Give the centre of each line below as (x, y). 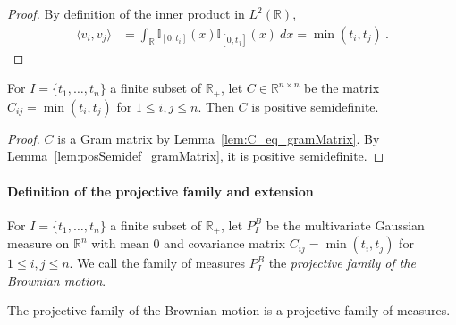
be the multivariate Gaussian (345, 225)
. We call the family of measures (157, 263)
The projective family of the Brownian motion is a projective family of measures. (229, 310)
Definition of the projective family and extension (160, 191)
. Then (216, 106)
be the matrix (342, 88)
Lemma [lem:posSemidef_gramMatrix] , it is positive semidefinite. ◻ (196, 156)
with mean (120, 243)
